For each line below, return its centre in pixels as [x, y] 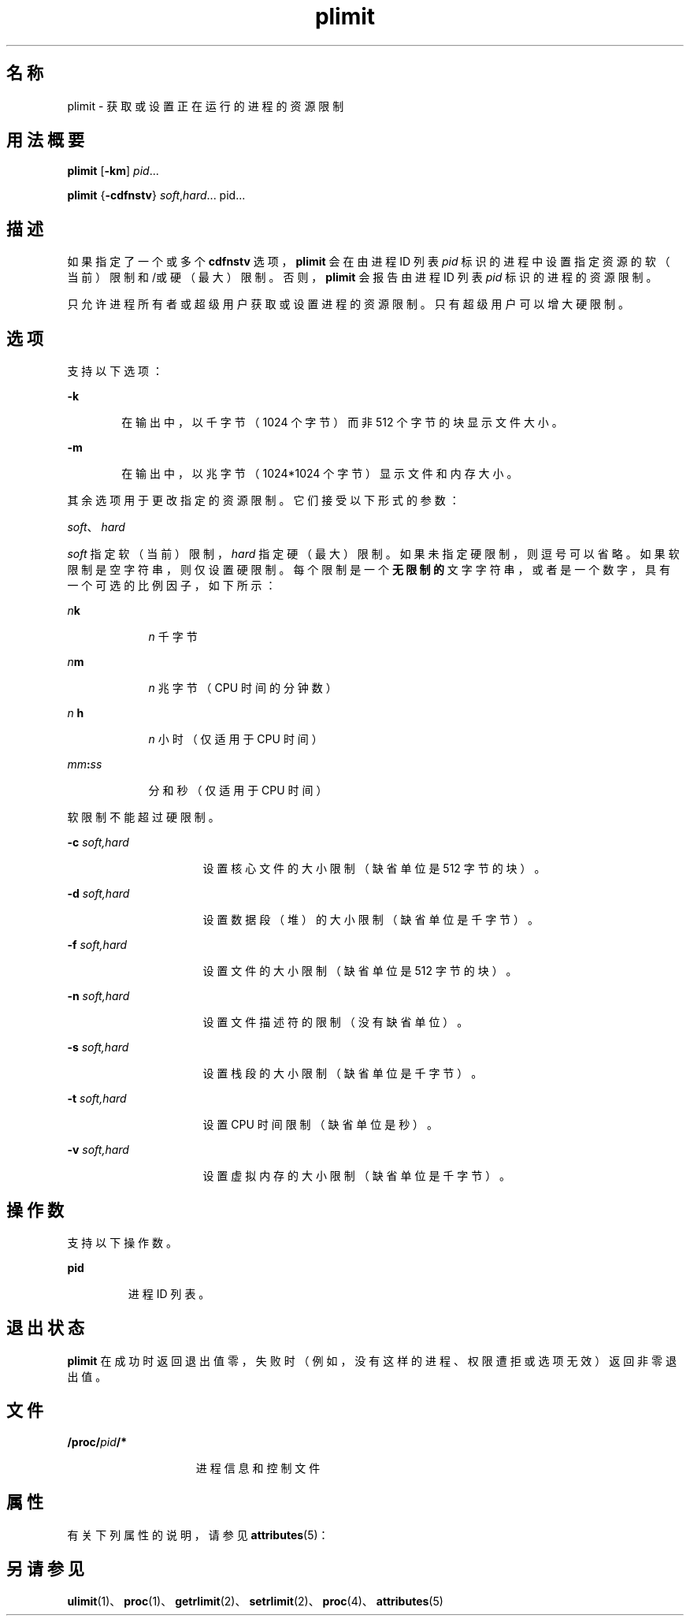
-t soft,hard [97, 1099]
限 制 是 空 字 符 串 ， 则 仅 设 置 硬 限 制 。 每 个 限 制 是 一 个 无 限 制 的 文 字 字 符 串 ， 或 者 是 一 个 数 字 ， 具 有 [369, 570]
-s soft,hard [98, 1047]
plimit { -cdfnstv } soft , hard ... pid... [156, 195]
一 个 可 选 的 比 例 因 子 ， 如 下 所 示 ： [172, 586]
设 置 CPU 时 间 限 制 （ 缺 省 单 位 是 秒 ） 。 [321, 1125]
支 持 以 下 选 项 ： [115, 371]
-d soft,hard [98, 894]
